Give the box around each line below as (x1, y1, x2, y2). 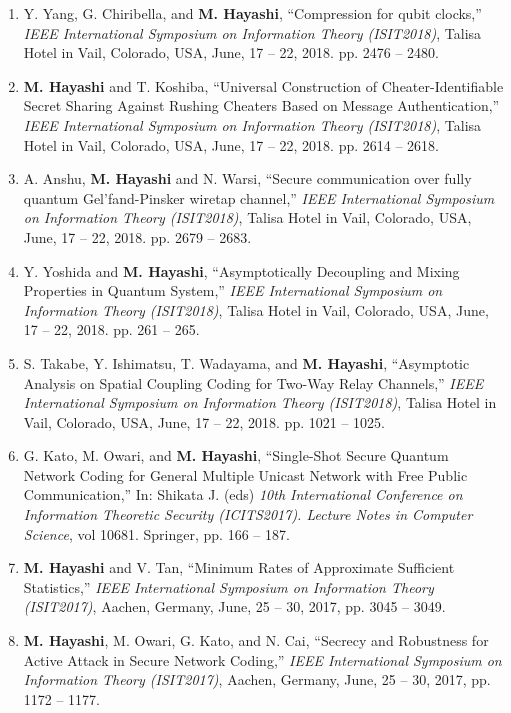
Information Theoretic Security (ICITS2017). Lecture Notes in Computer (23, 504, 473, 525)
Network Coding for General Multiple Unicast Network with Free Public (23, 464, 468, 485)
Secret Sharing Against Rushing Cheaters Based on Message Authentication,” (23, 95, 500, 116)
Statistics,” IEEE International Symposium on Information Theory (23, 576, 434, 597)
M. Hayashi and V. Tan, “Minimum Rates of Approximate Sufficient (23, 557, 455, 578)
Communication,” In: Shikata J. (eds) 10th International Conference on (23, 484, 463, 505)
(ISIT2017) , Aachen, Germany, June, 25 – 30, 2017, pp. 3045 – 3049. (23, 596, 446, 617)
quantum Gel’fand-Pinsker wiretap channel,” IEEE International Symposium (23, 187, 495, 208)
